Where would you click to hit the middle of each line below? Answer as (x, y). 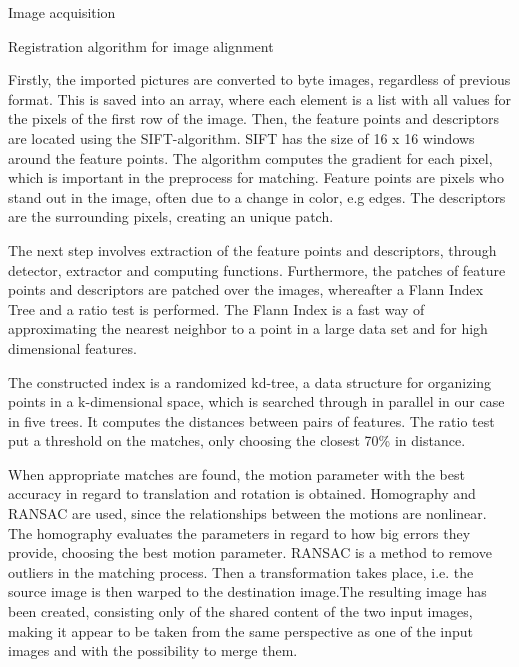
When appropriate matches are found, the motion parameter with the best (236, 473)
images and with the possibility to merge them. (153, 650)
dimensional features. (72, 347)
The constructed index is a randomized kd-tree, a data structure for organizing (250, 381)
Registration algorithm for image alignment (141, 45)
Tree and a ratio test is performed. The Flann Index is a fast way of (216, 308)
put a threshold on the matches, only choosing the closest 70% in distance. (237, 440)
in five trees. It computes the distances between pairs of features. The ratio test (251, 420)
